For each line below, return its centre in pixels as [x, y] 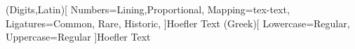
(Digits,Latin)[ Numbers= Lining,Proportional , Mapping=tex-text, [148, 9]
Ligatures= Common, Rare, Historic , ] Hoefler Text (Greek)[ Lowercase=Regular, [178, 23]
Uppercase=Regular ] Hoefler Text [78, 37]
